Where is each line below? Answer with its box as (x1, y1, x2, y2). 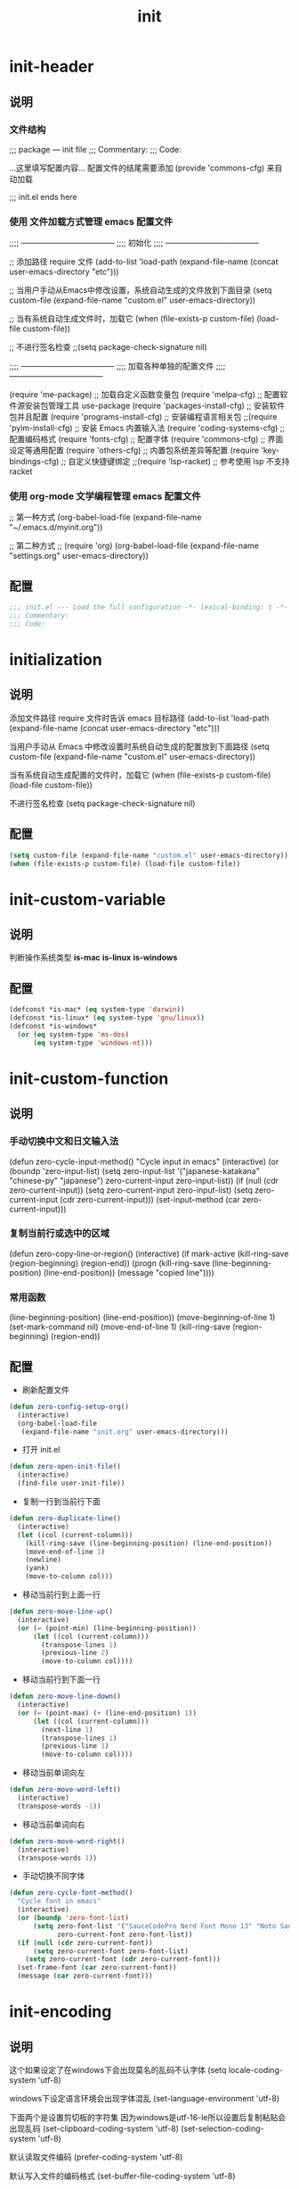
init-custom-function (9, 1069, 169, 1088)
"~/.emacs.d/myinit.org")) (9, 522, 103, 533)
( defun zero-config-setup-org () (9, 1402, 129, 1411)
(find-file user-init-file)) (17, 1479, 125, 1488)
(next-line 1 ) (41, 1725, 93, 1734)
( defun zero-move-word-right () (9, 1836, 125, 1845)
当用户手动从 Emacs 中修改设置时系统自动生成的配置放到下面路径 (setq (9, 741, 270, 752)
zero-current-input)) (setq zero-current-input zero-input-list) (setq (9, 1185, 254, 1195)
